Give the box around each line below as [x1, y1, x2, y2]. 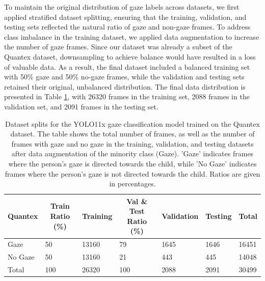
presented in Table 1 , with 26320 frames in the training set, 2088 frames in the [4, 91, 250, 102]
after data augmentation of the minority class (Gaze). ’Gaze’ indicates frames [11, 148, 254, 159]
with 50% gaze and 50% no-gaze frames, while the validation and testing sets [4, 71, 245, 82]
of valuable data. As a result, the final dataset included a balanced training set [4, 61, 250, 72]
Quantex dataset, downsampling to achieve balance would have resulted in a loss [4, 51, 256, 62]
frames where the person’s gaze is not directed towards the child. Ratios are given [5, 168, 260, 179]
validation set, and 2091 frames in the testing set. [4, 101, 158, 111]
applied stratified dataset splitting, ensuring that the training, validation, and [4, 11, 247, 22]
